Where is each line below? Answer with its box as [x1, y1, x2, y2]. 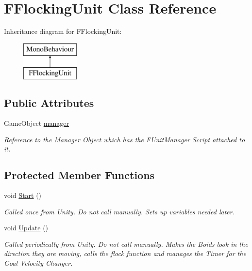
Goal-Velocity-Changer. [4, 258, 73, 268]
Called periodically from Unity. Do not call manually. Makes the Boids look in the [4, 239, 248, 249]
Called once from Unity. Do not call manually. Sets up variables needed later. [4, 206, 235, 216]
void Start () [4, 190, 42, 200]
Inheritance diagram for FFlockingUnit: [4, 26, 122, 36]
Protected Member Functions [4, 167, 155, 182]
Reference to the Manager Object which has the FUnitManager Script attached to [4, 134, 245, 144]
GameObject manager [4, 118, 69, 128]
